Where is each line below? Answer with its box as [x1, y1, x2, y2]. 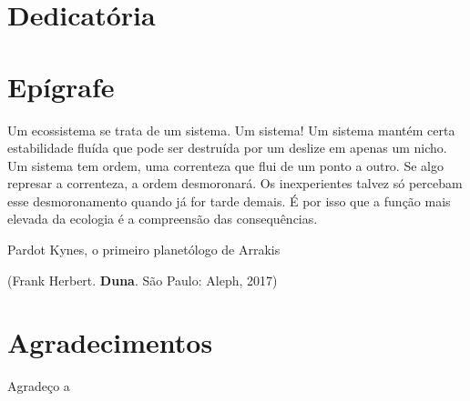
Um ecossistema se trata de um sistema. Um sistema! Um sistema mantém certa [7, 120, 455, 139]
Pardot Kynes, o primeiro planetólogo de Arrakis [7, 240, 281, 259]
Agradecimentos [7, 324, 213, 361]
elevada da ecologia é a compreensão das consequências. [7, 209, 318, 228]
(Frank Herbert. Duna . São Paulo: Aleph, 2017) [7, 270, 278, 289]
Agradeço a [7, 376, 70, 396]
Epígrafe [7, 67, 115, 105]
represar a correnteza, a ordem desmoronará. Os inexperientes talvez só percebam [7, 174, 463, 193]
